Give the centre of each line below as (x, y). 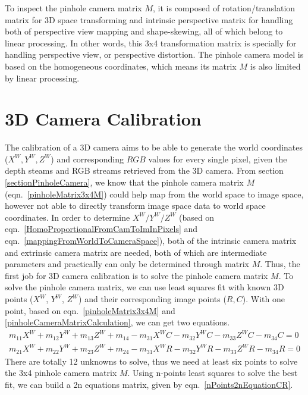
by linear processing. (42, 78)
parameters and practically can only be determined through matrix (127, 264)
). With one (263, 299)
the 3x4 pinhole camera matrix (61, 373)
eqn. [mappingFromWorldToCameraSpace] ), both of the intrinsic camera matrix (151, 241)
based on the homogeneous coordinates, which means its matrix (121, 66)
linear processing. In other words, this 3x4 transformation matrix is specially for (151, 43)
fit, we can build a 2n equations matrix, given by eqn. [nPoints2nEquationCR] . (149, 384)
